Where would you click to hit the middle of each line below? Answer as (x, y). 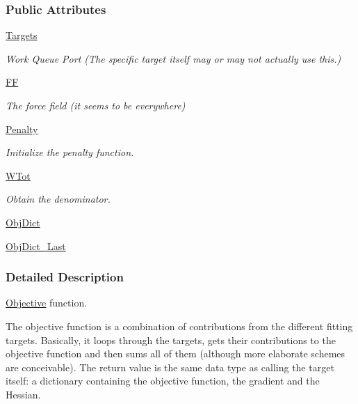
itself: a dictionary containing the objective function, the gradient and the (163, 381)
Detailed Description (65, 277)
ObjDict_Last (36, 246)
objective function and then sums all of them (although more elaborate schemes (176, 353)
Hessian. (23, 394)
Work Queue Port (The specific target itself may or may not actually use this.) (173, 58)
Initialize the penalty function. (70, 152)
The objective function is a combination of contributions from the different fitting (179, 326)
